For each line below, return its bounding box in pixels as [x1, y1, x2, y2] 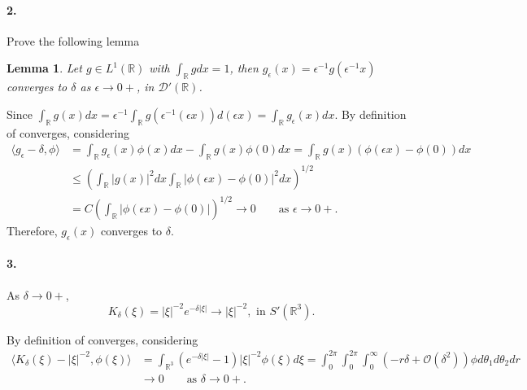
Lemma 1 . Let [7, 59, 82, 77]
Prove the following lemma [7, 32, 140, 49]
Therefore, [7, 222, 58, 239]
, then [229, 59, 259, 77]
